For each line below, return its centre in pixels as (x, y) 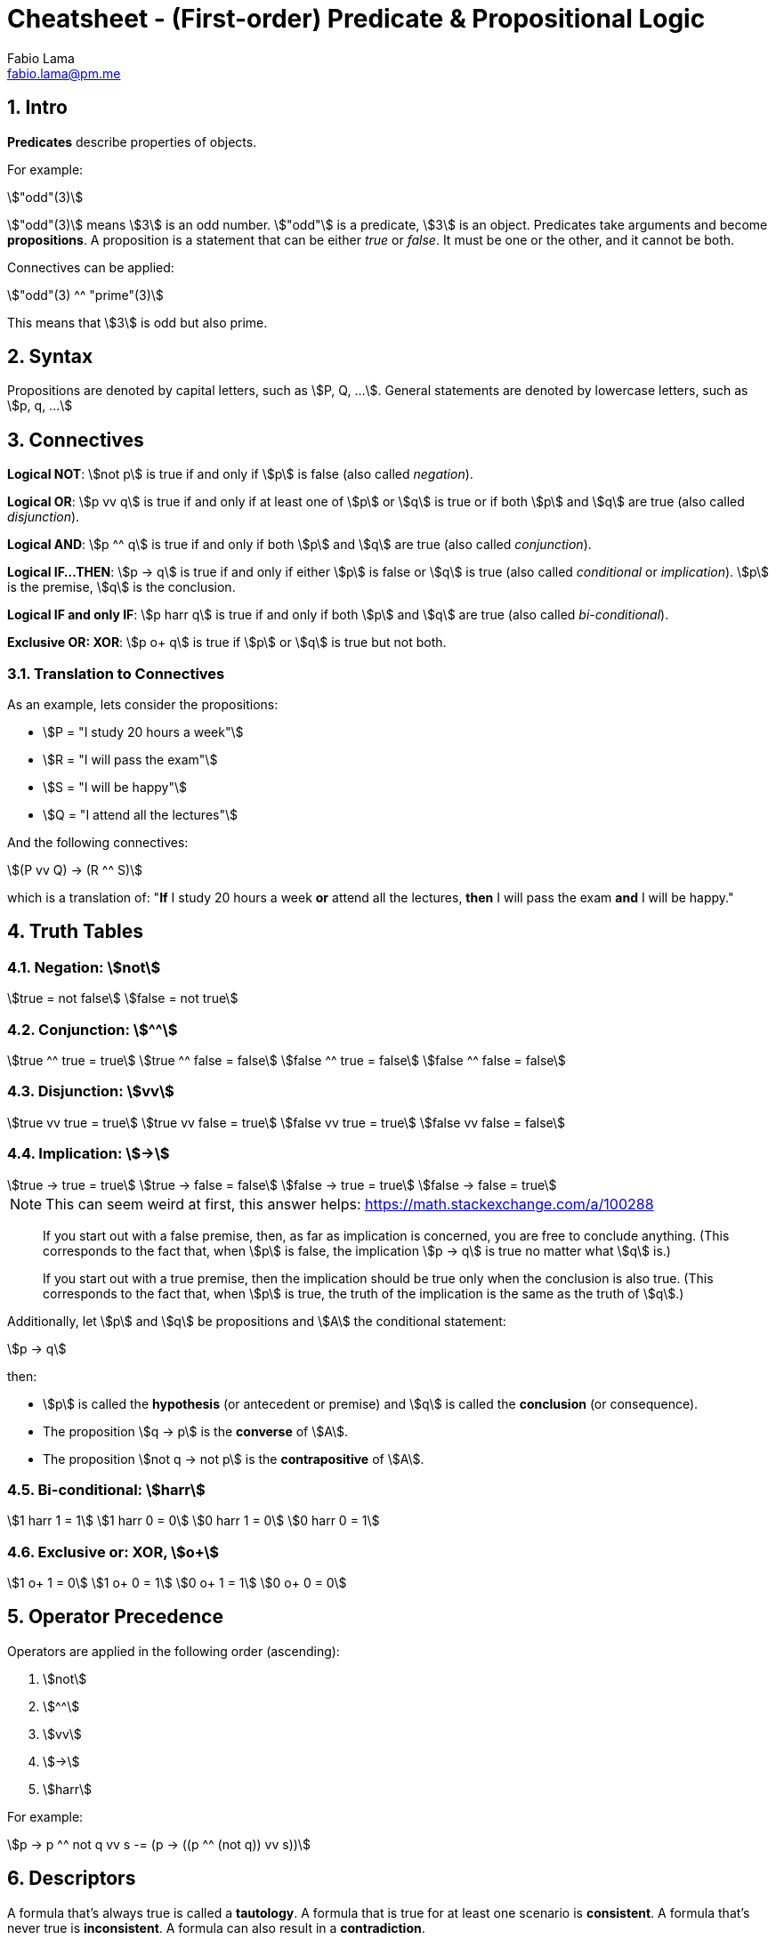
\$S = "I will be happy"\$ (115, 788)
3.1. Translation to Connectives (116, 673)
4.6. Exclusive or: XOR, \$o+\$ (113, 1552)
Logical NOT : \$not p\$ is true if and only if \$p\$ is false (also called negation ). (240, 474)
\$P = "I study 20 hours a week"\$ (143, 732)
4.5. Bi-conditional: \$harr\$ (106, 1489)
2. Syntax (50, 357)
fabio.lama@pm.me (64, 73)
